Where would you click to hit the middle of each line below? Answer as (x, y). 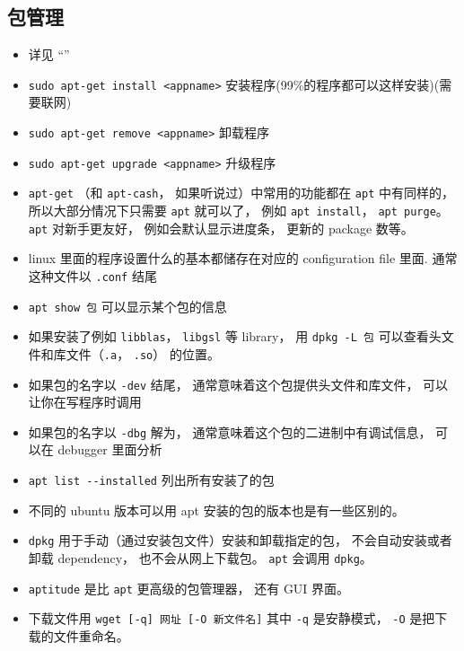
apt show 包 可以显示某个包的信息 (127, 306)
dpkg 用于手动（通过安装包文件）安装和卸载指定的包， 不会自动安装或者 (240, 540)
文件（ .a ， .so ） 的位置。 (143, 353)
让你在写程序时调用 (85, 402)
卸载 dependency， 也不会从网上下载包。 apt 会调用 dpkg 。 (200, 557)
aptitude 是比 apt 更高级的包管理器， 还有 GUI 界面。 (189, 588)
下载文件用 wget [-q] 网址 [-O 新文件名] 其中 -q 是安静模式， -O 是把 (232, 618)
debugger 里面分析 (110, 449)
